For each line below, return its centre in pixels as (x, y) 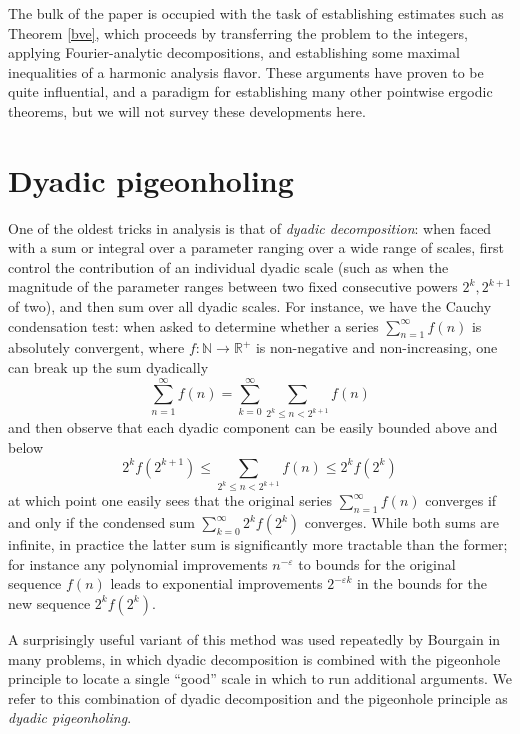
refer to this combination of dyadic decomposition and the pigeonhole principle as (258, 697)
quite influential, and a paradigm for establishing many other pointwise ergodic (250, 91)
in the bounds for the (422, 583)
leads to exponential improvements (216, 583)
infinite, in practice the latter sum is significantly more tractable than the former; (258, 544)
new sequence (49, 602)
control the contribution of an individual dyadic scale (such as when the (228, 266)
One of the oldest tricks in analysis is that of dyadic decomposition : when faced (250, 227)
